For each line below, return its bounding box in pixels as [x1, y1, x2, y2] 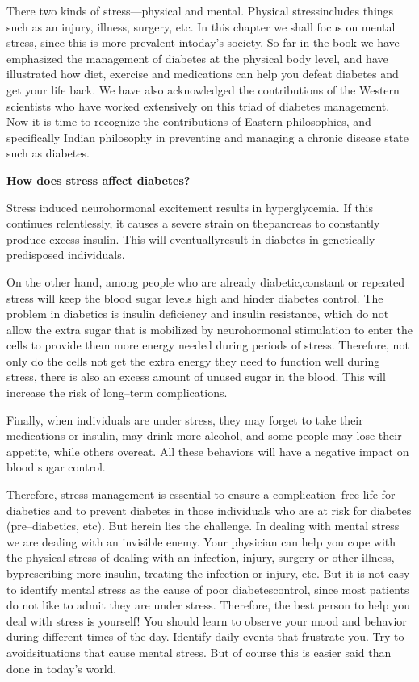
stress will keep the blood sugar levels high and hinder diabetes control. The [6, 289, 383, 306]
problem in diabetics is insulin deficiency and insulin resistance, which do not [6, 305, 389, 322]
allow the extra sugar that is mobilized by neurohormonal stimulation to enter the [6, 320, 413, 337]
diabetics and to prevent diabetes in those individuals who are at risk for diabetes [6, 501, 412, 518]
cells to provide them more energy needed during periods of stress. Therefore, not [6, 337, 409, 354]
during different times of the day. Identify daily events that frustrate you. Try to [6, 628, 404, 645]
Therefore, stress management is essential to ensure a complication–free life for [6, 486, 396, 503]
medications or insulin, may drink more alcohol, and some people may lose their [6, 427, 402, 444]
